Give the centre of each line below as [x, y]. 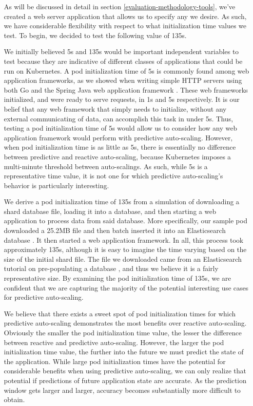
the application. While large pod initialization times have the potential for [115, 361]
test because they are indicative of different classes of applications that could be [123, 61]
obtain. [14, 399]
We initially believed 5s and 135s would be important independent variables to [121, 51]
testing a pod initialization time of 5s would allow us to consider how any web [121, 128]
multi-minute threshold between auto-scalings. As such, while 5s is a [106, 166]
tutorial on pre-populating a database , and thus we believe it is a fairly [111, 268]
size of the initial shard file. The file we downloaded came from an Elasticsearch [123, 259]
